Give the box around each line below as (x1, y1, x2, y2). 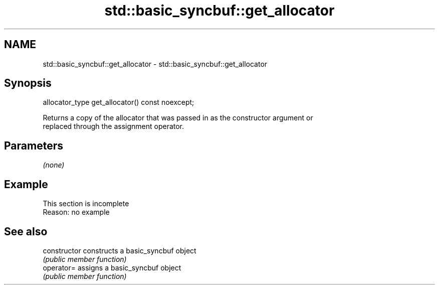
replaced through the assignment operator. (43, 122, 184, 131)
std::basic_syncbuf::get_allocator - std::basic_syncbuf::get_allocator (43, 59, 268, 68)
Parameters (4, 139, 63, 152)
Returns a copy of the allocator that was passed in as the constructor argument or (43, 113, 313, 122)
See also (4, 225, 48, 238)
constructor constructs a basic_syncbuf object (43, 246, 196, 255)
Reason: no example (43, 208, 110, 217)
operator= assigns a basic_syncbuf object (43, 263, 181, 272)
